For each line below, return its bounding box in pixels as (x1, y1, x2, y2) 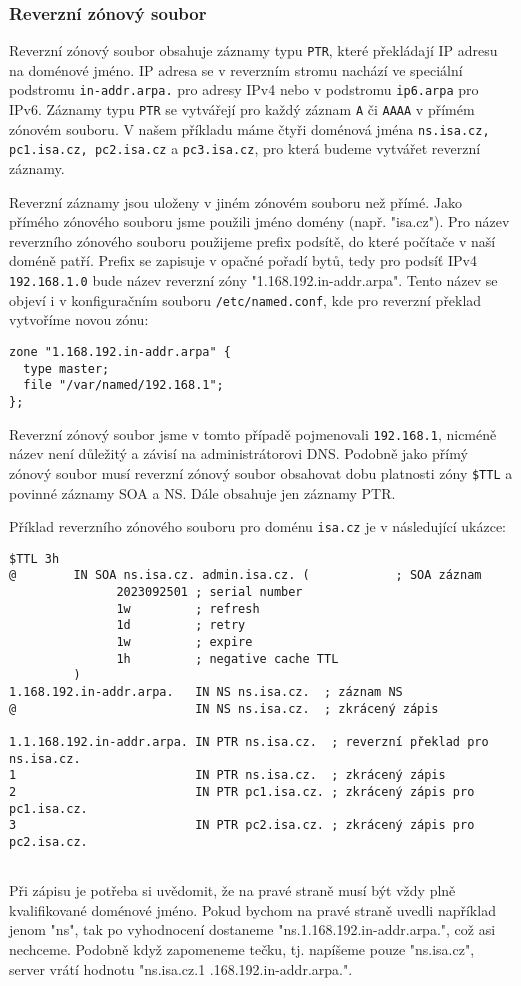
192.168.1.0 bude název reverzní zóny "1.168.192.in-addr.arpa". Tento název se (9, 270, 498, 291)
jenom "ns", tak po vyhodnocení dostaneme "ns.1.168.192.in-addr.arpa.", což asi (9, 919, 496, 940)
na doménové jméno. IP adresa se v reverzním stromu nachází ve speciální (9, 59, 463, 80)
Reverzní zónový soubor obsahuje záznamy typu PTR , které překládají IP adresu (9, 40, 498, 61)
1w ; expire (116, 635, 253, 650)
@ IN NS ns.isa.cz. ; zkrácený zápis (9, 701, 439, 716)
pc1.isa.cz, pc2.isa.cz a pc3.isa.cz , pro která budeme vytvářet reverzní (9, 138, 481, 159)
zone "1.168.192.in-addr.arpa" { (9, 344, 231, 359)
